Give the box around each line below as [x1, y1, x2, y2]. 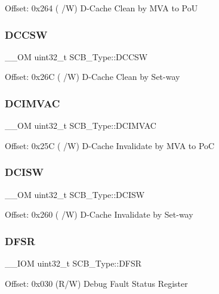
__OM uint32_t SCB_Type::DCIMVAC [5, 119, 156, 132]
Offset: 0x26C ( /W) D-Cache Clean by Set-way [5, 70, 180, 83]
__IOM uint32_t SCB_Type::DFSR [5, 257, 142, 270]
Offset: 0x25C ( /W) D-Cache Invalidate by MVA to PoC [5, 139, 215, 151]
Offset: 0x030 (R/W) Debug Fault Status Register [5, 277, 188, 289]
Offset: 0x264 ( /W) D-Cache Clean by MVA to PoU [5, 2, 198, 14]
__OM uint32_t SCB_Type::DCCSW [5, 50, 148, 63]
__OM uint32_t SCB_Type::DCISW [5, 188, 145, 200]
